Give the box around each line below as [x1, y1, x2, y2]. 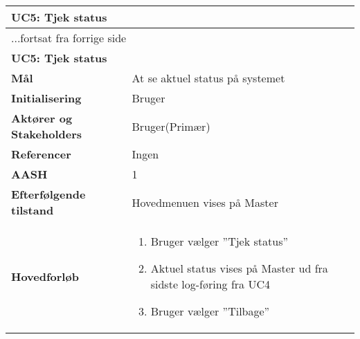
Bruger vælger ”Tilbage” [150, 303, 270, 319]
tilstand [11, 202, 54, 218]
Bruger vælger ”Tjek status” [150, 233, 289, 249]
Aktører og [11, 110, 73, 126]
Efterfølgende [11, 186, 86, 202]
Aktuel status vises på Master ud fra [150, 260, 328, 276]
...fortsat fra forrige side [11, 30, 127, 46]
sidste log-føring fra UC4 [150, 276, 270, 292]
